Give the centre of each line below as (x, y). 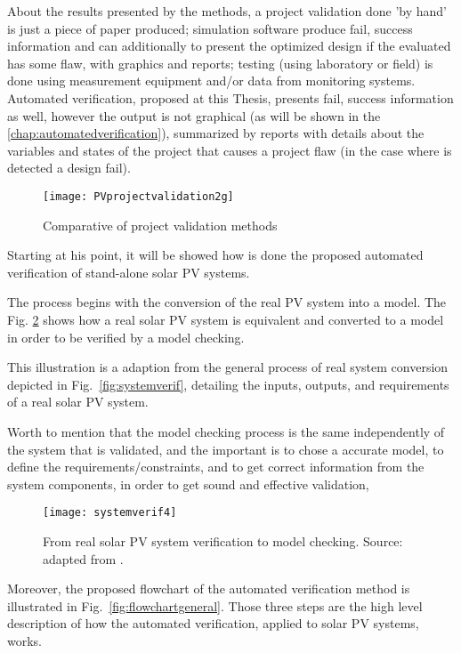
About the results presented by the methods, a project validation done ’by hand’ (227, 11)
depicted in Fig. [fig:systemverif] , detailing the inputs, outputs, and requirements (228, 384)
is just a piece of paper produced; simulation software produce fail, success (210, 28)
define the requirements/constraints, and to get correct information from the (216, 467)
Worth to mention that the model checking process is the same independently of (226, 431)
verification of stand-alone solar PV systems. (129, 272)
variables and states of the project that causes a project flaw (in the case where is (230, 150)
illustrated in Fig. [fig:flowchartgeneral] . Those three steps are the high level (215, 605)
